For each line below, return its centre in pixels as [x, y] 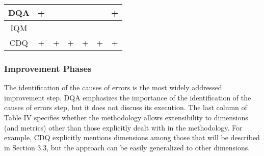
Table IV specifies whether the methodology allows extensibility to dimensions [126, 117]
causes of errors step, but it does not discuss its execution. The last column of [126, 107]
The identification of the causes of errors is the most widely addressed [113, 87]
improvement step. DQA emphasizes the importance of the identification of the [128, 97]
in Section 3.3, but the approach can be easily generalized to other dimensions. [127, 147]
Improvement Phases [48, 68]
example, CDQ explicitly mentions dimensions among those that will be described [132, 137]
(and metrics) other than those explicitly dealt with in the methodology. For [123, 127]
